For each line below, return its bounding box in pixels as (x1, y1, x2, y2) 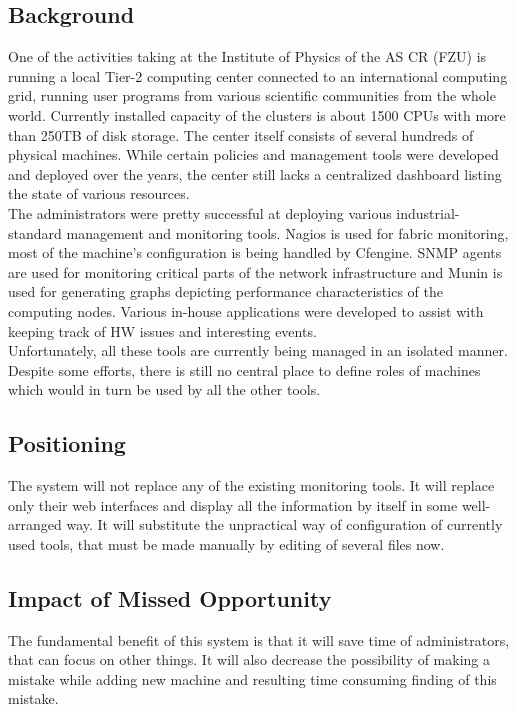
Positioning (8, 428, 126, 459)
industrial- (396, 202, 460, 223)
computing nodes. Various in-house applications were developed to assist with (8, 300, 484, 321)
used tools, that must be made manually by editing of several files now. (8, 533, 445, 554)
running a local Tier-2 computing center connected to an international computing (8, 65, 508, 86)
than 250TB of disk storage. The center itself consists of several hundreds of (8, 124, 474, 145)
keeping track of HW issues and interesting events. (8, 320, 317, 341)
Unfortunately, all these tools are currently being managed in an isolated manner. (8, 340, 508, 361)
